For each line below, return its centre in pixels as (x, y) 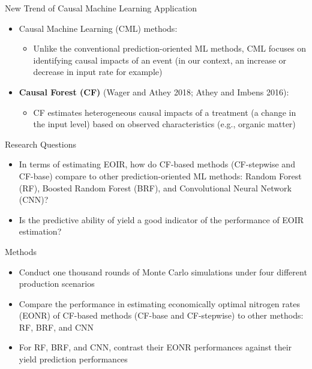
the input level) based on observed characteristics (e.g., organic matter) (164, 124)
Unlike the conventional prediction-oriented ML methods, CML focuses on (170, 48)
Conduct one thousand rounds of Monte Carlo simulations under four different (163, 271)
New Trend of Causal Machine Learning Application (101, 8)
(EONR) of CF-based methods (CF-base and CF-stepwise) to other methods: (161, 315)
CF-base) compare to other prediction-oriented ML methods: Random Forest (160, 175)
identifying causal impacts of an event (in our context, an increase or (160, 60)
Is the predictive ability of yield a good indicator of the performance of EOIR (161, 219)
